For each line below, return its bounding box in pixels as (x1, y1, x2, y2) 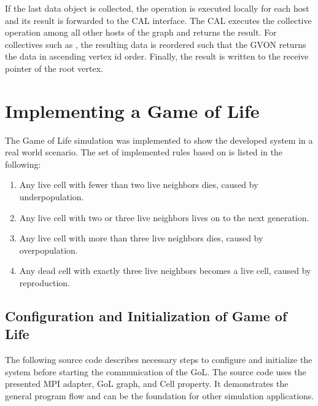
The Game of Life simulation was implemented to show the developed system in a (5, 133, 313, 146)
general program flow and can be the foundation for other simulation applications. (5, 389, 314, 402)
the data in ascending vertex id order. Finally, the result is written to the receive (5, 50, 309, 63)
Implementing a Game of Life (5, 98, 260, 123)
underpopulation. (19, 190, 84, 203)
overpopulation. (19, 243, 78, 256)
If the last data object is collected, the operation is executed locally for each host (5, 2, 309, 14)
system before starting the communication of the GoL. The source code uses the (5, 365, 306, 378)
